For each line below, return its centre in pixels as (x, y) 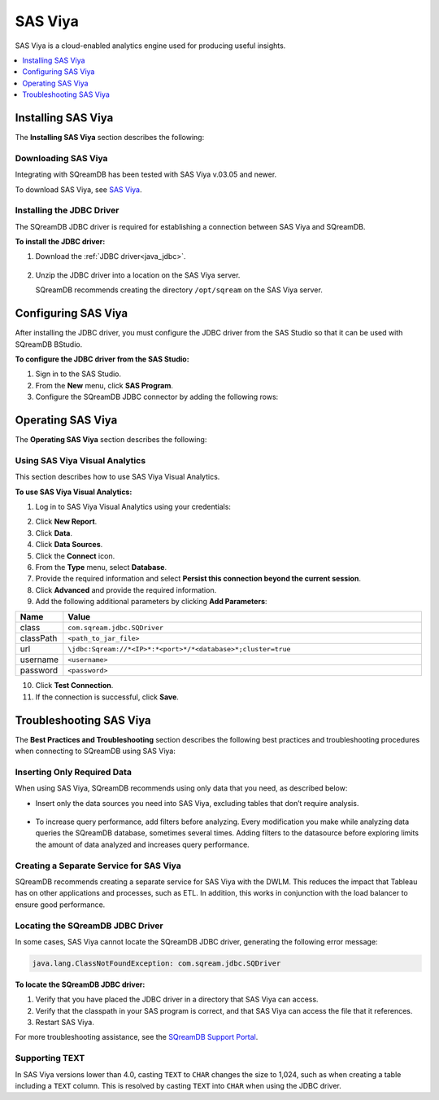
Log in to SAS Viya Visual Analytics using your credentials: (133, 506)
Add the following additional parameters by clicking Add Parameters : (151, 602)
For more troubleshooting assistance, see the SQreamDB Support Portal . (137, 1037)
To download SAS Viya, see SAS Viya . (78, 189)
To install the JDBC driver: (60, 242)
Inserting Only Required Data (73, 772)
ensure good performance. (60, 905)
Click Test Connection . (74, 686)
